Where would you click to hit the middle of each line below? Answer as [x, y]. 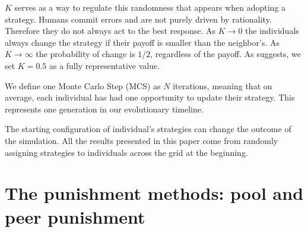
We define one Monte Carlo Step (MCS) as [83, 85]
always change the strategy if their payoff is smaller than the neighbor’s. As [142, 42]
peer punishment [75, 216]
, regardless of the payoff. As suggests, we [226, 54]
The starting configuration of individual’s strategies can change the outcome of [148, 129]
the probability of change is [85, 54]
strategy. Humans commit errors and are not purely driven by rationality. [138, 19]
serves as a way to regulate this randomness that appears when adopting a [150, 7]
